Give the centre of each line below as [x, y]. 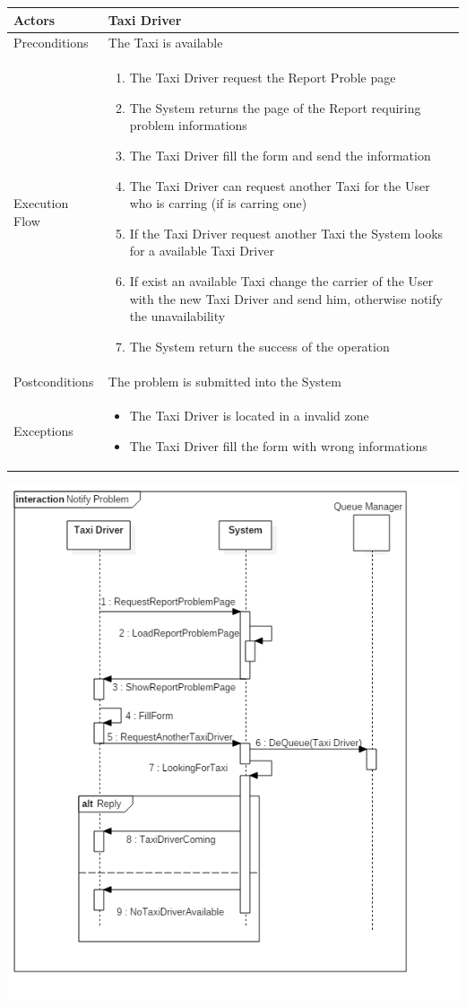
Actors [35, 19]
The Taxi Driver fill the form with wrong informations [278, 446]
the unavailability [177, 316]
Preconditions [51, 43]
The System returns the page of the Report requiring [275, 107]
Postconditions [54, 381]
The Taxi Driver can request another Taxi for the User [280, 185]
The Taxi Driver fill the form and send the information [280, 155]
